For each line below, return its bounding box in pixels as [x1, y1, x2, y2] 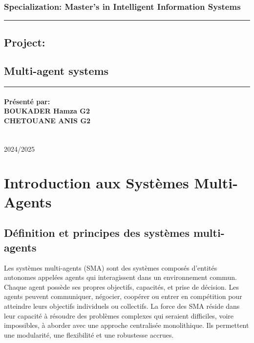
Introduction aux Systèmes [4, 172, 189, 192]
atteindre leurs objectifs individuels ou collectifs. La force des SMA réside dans [4, 300, 240, 311]
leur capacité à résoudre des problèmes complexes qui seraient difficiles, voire [4, 310, 234, 320]
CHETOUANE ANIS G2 [4, 115, 91, 125]
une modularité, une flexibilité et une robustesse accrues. [4, 329, 174, 340]
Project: [4, 34, 45, 49]
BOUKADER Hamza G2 [4, 106, 90, 116]
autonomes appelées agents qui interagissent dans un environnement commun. [4, 272, 237, 282]
